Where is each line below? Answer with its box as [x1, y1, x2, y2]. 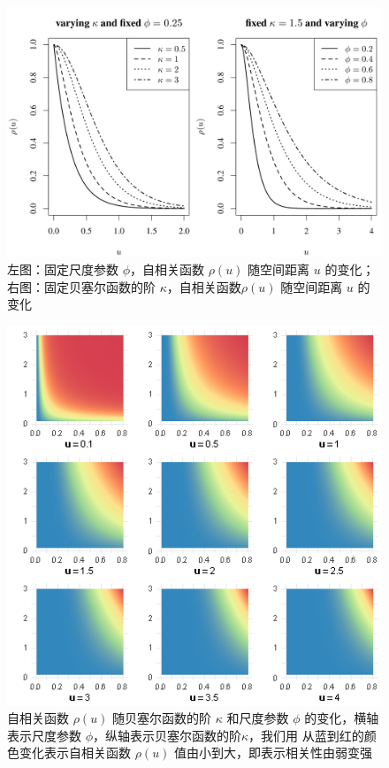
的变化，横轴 [304, 709, 379, 727]
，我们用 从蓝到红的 [248, 726, 364, 744]
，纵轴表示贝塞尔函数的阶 [93, 726, 242, 744]
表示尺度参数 [7, 726, 81, 744]
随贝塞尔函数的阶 [112, 709, 212, 727]
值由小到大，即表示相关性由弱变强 [174, 743, 373, 762]
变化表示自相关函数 [19, 743, 131, 762]
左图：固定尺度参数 [7, 259, 118, 278]
